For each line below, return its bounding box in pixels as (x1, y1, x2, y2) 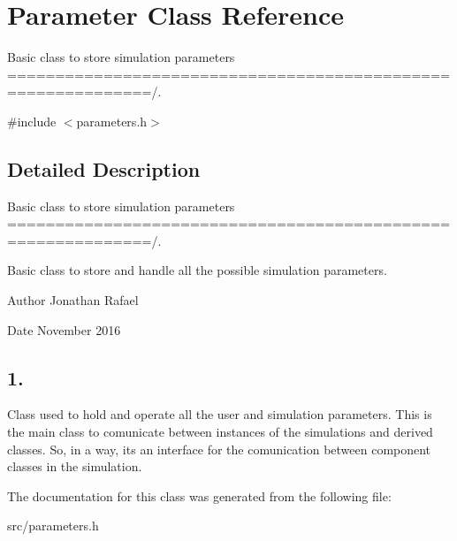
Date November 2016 (7, 320, 121, 339)
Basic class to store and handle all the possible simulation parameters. (7, 261, 387, 279)
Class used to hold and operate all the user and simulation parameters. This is (7, 405, 432, 423)
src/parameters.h (7, 516, 99, 535)
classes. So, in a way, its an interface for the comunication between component (7, 439, 431, 458)
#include (7, 111, 57, 130)
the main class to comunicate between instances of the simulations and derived (7, 423, 433, 441)
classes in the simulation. (7, 457, 142, 476)
